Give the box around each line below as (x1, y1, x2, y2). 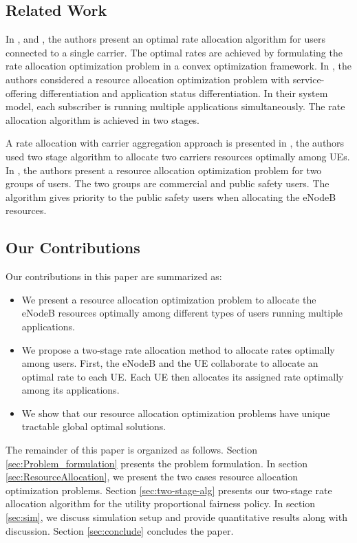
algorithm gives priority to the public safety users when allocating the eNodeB (6, 189, 336, 204)
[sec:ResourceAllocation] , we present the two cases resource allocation (6, 469, 299, 484)
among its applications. (21, 383, 120, 397)
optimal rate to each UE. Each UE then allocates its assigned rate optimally (21, 369, 344, 383)
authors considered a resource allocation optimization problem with (6, 72, 290, 86)
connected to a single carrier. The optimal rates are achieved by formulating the (6, 45, 343, 59)
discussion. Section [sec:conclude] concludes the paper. (6, 523, 234, 537)
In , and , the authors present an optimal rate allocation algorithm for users (6, 32, 325, 46)
